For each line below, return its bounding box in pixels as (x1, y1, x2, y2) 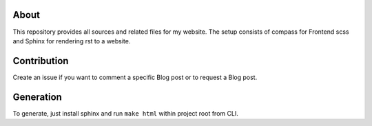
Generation (12, 91, 62, 103)
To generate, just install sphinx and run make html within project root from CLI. (12, 109, 239, 117)
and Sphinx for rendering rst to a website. (12, 36, 131, 45)
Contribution (12, 55, 69, 67)
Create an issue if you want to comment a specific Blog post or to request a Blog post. (12, 73, 258, 81)
